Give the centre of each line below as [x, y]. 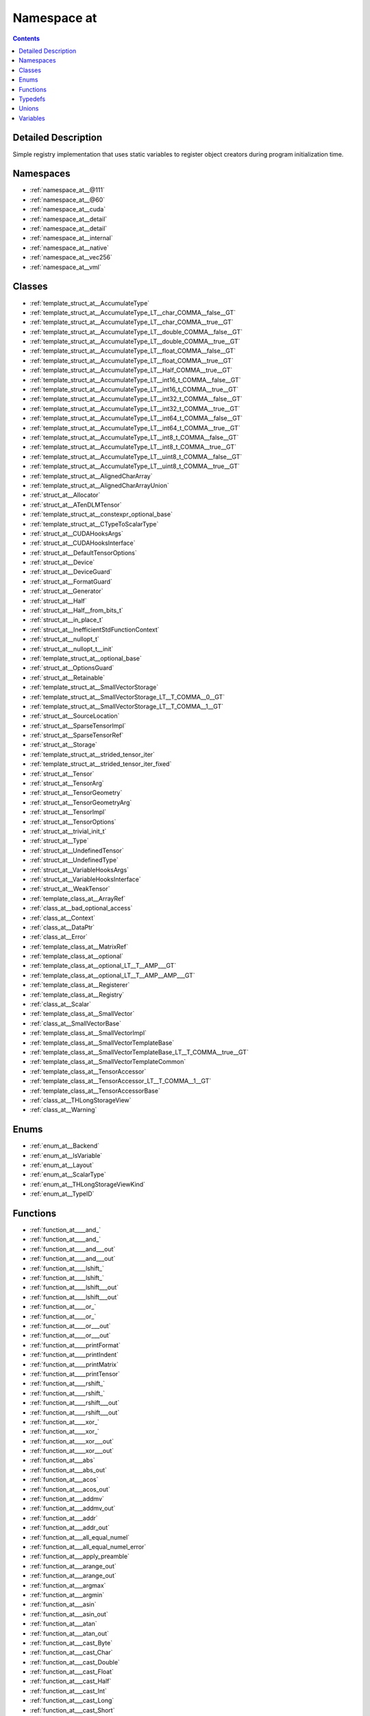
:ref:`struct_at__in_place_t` [67, 620]
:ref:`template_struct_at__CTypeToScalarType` [94, 524]
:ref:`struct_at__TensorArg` [67, 783]
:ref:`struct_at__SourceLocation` [75, 716]
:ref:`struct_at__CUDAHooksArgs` [76, 533]
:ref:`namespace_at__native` [70, 248]
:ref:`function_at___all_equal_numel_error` [88, 1546]
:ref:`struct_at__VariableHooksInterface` [86, 879]
